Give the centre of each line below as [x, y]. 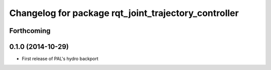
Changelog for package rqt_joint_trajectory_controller [124, 13]
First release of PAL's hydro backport [60, 59]
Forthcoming [30, 31]
